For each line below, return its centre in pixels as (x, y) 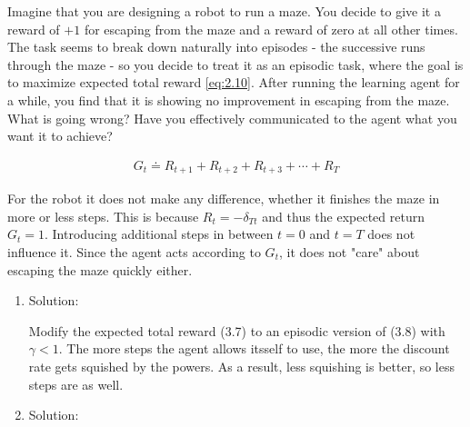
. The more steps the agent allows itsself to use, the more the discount (254, 348)
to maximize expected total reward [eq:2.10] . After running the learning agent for (234, 82)
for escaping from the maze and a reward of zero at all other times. (271, 29)
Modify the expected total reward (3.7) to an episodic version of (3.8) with (237, 330)
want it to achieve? (60, 136)
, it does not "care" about (349, 252)
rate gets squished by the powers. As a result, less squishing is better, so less (242, 366)
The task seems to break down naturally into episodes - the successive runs (216, 47)
